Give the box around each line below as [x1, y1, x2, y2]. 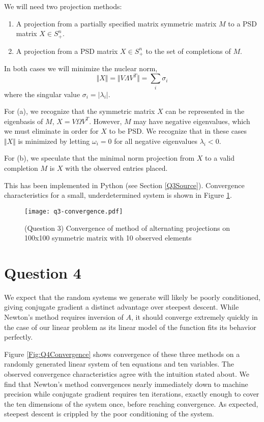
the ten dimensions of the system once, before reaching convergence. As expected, [4, 398, 258, 409]
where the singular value [4, 88, 80, 99]
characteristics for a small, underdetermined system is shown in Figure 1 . [4, 190, 232, 200]
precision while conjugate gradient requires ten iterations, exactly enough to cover [4, 388, 259, 399]
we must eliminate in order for [4, 126, 99, 136]
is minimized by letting [18, 135, 90, 146]
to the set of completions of [145, 45, 231, 56]
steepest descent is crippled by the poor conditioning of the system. [4, 408, 214, 419]
